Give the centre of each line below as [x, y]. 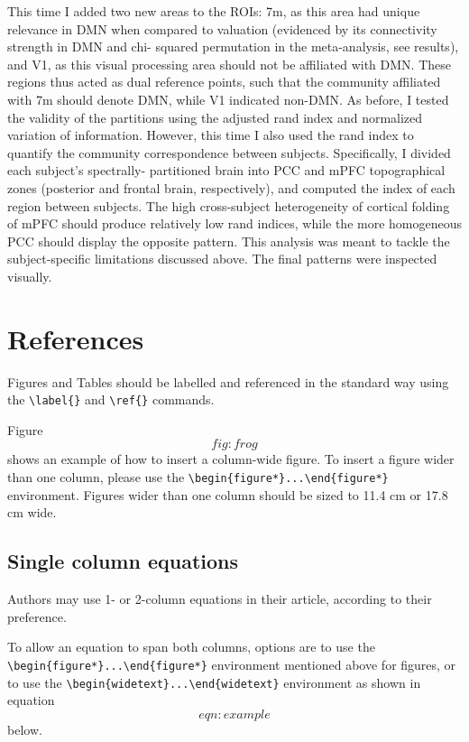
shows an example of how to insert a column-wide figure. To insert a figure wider [231, 459]
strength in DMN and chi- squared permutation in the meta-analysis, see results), [233, 46]
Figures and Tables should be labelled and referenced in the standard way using [228, 381]
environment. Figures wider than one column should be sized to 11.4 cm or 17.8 [228, 494]
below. [25, 729]
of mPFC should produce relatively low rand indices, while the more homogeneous [234, 223]
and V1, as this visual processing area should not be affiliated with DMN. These [229, 64]
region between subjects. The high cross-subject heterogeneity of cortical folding [229, 205]
